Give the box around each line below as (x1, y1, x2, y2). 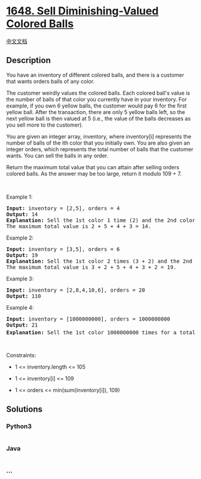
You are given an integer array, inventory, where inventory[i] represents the (6, 133, 191, 140)
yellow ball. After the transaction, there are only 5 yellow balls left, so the (6, 108, 185, 115)
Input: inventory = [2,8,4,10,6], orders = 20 (6, 286, 145, 294)
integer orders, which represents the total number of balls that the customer (6, 145, 193, 152)
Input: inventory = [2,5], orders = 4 (6, 205, 120, 211)
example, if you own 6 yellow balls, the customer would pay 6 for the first (6, 102, 187, 109)
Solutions (6, 404, 43, 414)
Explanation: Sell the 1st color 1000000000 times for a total (6, 329, 196, 336)
